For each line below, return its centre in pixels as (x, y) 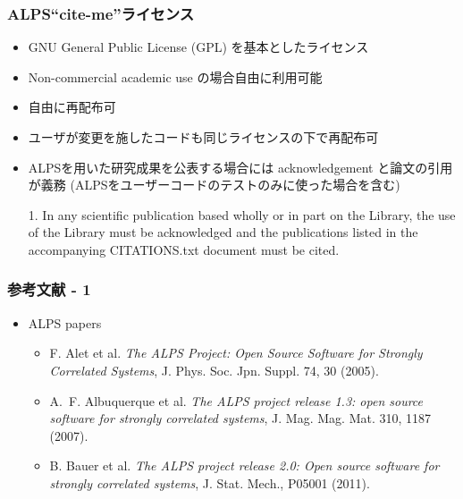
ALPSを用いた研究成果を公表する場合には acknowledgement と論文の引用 (240, 167)
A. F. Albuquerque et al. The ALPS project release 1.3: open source (236, 400)
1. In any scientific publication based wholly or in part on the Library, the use (242, 214)
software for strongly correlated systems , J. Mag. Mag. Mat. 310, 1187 (240, 418)
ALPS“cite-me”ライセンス (101, 13)
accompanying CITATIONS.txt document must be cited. (184, 249)
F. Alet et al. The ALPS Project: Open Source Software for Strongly (236, 353)
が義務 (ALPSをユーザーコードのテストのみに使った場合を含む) (214, 185)
